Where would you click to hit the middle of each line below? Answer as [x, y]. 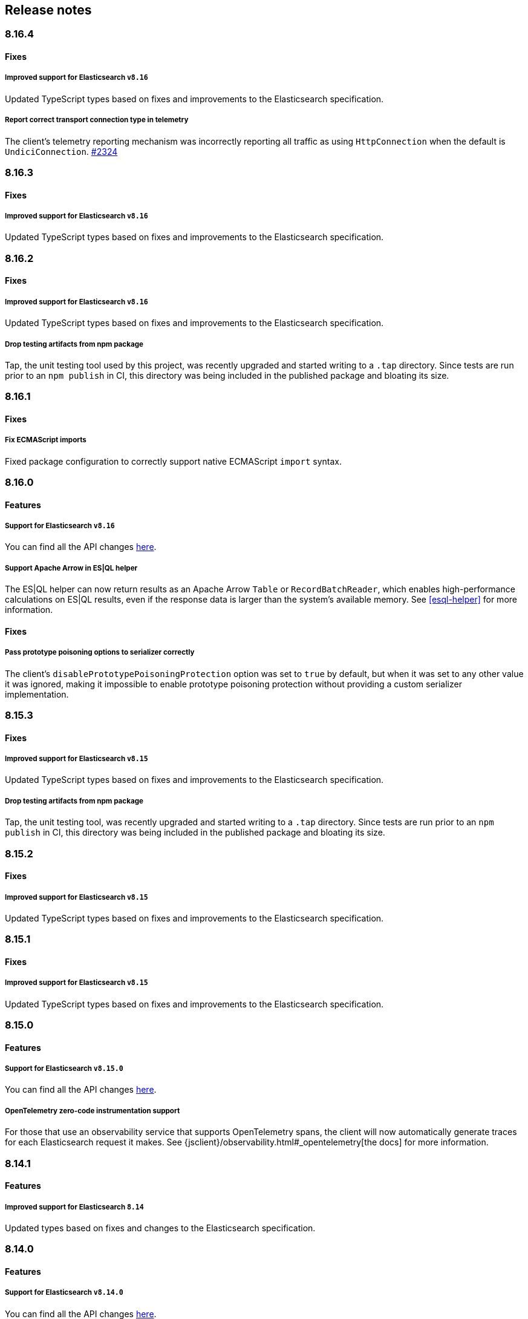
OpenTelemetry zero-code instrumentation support [93, 1111]
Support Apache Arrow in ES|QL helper [71, 568]
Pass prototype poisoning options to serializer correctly [100, 653]
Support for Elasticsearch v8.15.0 [64, 1069]
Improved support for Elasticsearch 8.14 [74, 1207]
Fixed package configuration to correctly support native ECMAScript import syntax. [174, 461]
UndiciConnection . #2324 [61, 151]
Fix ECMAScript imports [46, 440]
